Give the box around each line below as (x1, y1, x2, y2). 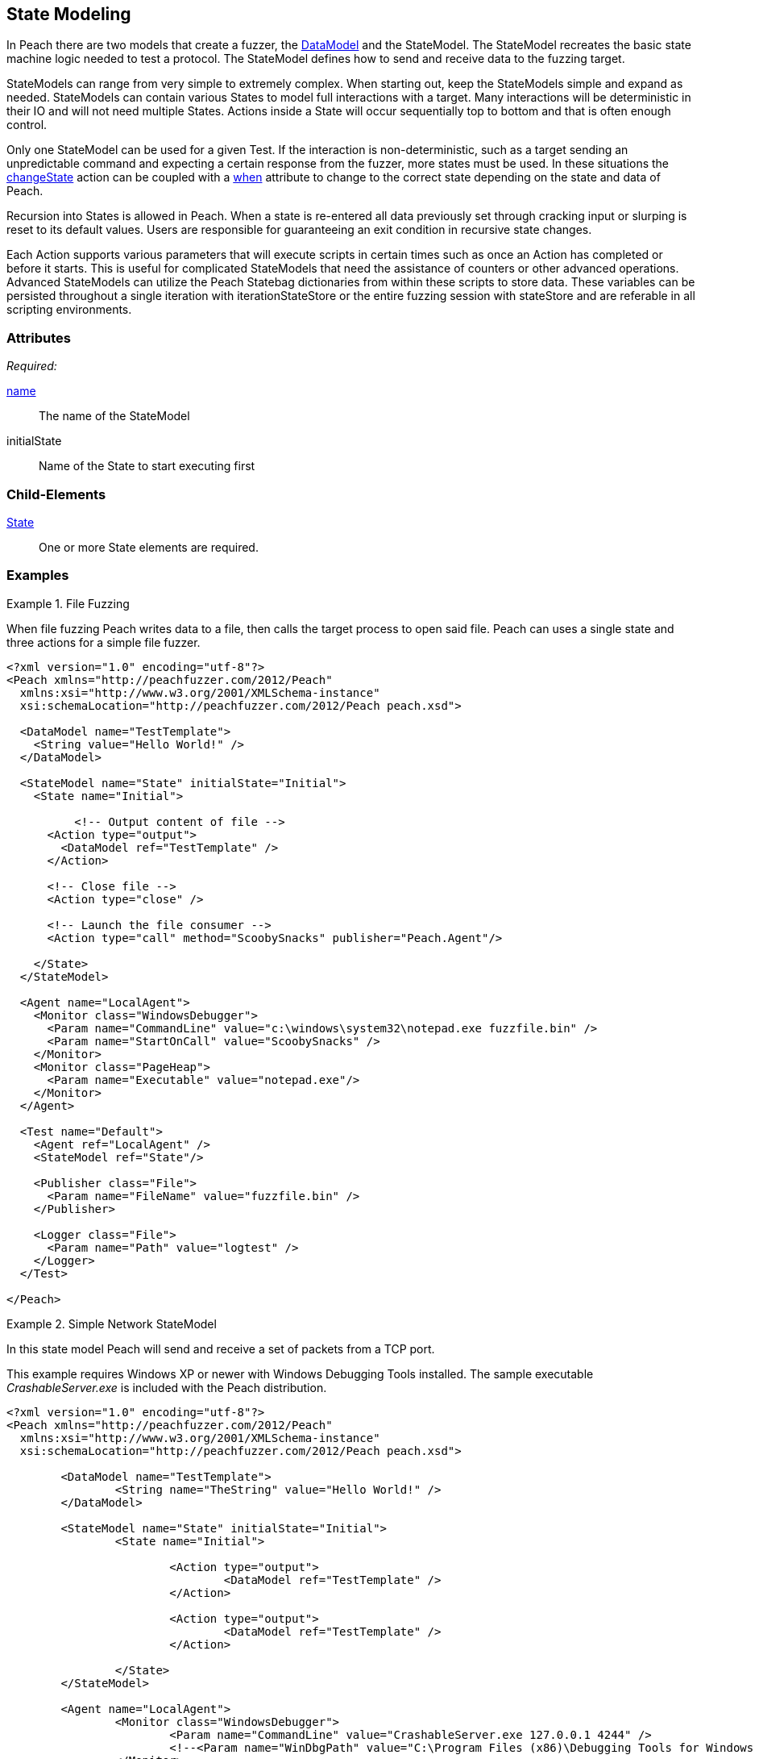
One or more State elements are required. (39, 540, 259, 554)
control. (6, 118, 48, 132)
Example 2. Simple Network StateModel (6, 1316, 217, 1331)
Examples (6, 567, 69, 584)
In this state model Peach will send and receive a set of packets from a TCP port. (6, 1341, 435, 1356)
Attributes (6, 329, 71, 346)
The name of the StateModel (39, 409, 190, 423)
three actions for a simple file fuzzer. (6, 635, 201, 649)
